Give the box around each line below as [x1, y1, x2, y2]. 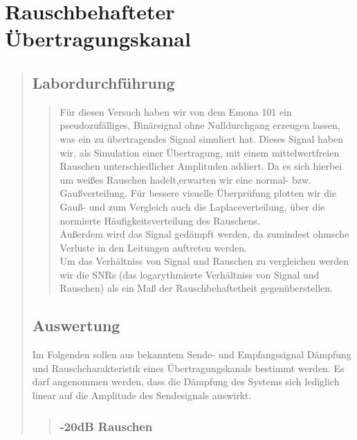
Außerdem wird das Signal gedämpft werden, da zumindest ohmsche [59, 227, 349, 241]
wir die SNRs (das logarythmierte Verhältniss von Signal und [59, 267, 320, 281]
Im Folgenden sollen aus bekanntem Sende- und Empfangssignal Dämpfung [32, 347, 351, 362]
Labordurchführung [32, 71, 175, 93]
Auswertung [32, 315, 120, 336]
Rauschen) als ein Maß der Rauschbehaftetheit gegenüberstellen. [59, 281, 333, 295]
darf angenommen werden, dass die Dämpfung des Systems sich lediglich [32, 374, 340, 389]
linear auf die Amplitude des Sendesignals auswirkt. [32, 388, 252, 403]
